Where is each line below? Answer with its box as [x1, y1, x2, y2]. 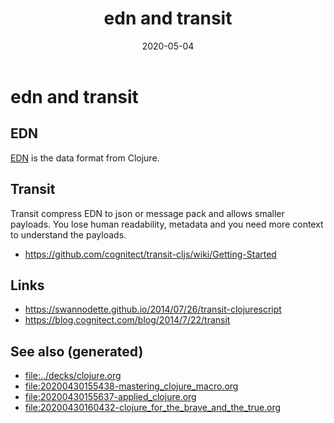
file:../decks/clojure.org [24, 370, 122, 382]
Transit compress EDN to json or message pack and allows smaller [10, 207, 285, 219]
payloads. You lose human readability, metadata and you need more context [10, 218, 324, 230]
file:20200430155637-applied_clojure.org [24, 391, 197, 403]
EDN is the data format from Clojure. [10, 152, 160, 164]
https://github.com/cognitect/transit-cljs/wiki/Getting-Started [24, 248, 277, 260]
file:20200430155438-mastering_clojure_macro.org [24, 380, 239, 392]
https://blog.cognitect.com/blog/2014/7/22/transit [24, 314, 231, 326]
